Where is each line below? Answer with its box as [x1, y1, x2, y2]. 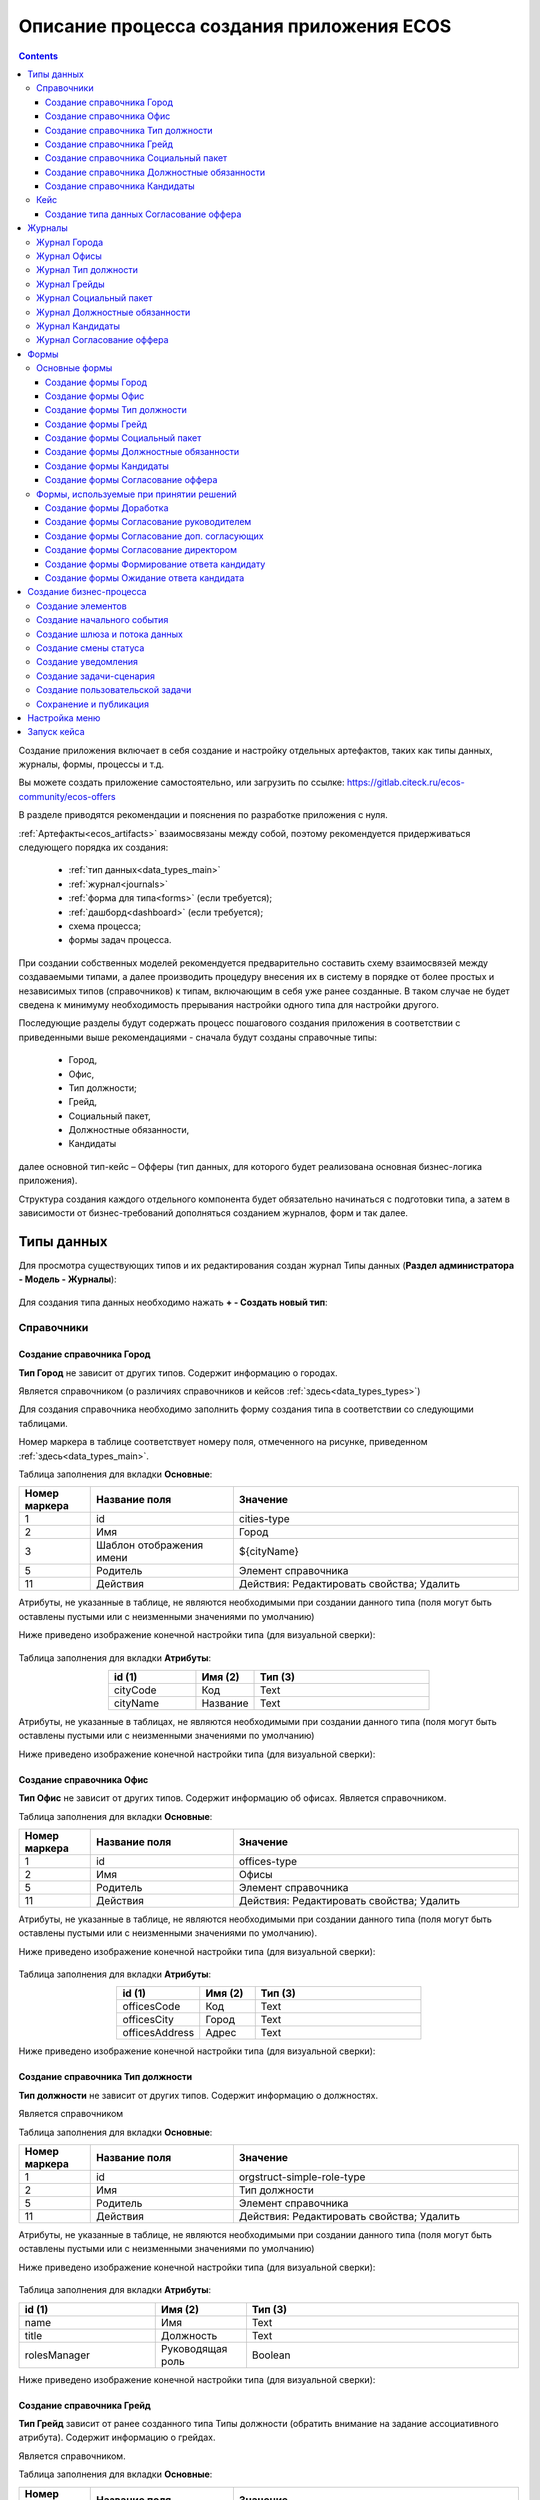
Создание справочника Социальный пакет [45, 152, 228, 164]
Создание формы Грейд [45, 418, 148, 430]
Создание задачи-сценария [36, 670, 155, 682]
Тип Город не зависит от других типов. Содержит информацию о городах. [18, 1366, 339, 1379]
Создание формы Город [45, 376, 148, 388]
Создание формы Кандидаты [45, 460, 169, 472]
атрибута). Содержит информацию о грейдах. [18, 2431, 216, 2444]
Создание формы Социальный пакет [45, 432, 202, 444]
